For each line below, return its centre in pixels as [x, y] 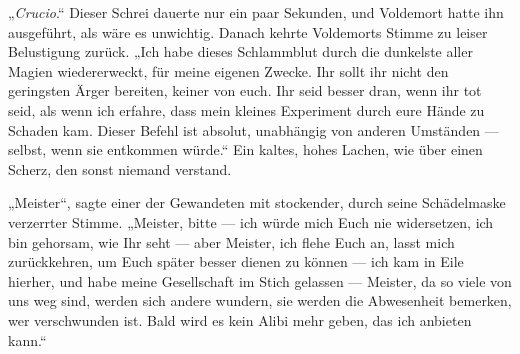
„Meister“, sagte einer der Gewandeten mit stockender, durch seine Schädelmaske [257, 202]
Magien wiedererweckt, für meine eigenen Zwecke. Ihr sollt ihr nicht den [228, 70]
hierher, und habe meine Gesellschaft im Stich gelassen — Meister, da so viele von [260, 280]
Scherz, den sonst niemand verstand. [120, 168]
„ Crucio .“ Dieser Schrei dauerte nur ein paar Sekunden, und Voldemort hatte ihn [256, 12]
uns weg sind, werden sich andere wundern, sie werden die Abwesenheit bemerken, [260, 300]
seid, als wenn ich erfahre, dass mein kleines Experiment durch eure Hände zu [246, 109]
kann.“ [27, 339]
